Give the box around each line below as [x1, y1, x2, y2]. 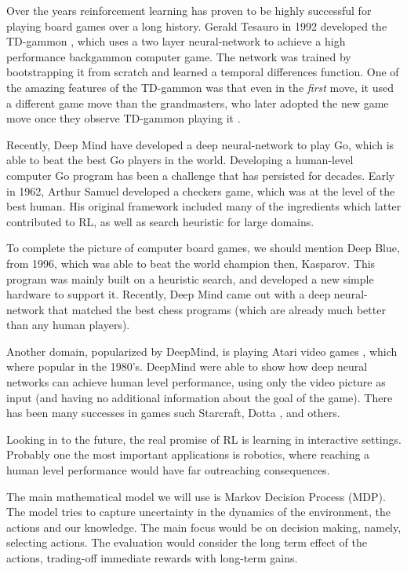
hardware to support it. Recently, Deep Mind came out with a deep [6, 286, 331, 302]
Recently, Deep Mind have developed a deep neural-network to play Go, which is [6, 136, 394, 152]
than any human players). [6, 317, 130, 333]
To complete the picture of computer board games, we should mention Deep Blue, [6, 240, 400, 256]
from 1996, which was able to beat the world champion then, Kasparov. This [6, 254, 376, 271]
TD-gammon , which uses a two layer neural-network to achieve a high [6, 33, 346, 49]
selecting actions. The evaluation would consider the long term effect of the [6, 534, 367, 551]
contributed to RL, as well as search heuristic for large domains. [6, 213, 314, 229]
